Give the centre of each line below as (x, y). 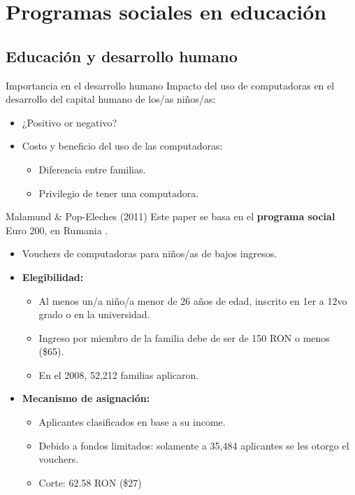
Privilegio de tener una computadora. (119, 193)
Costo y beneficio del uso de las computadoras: (122, 146)
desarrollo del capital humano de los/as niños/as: (111, 99)
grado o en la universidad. (94, 314)
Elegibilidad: (53, 277)
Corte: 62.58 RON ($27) (90, 482)
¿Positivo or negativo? (70, 122)
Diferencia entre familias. (92, 169)
